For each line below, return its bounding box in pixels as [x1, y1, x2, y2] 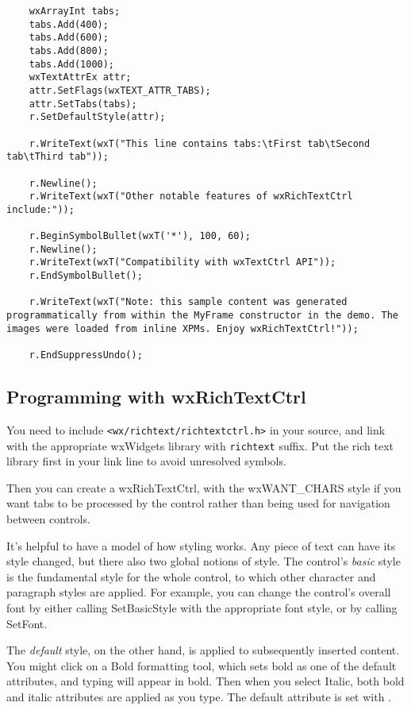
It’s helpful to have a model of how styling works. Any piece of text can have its [6, 537, 396, 554]
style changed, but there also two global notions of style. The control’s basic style [6, 553, 401, 569]
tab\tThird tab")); [6, 151, 109, 163]
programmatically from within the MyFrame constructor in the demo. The [6, 310, 398, 322]
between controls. [6, 511, 90, 527]
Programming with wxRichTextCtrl [6, 384, 306, 409]
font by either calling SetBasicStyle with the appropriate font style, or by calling [6, 599, 398, 615]
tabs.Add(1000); [29, 58, 115, 70]
